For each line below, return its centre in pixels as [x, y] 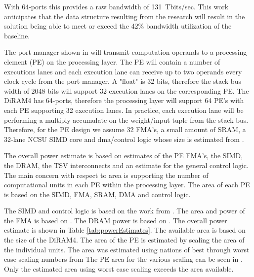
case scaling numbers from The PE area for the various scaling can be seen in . [123, 259]
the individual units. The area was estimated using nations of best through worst [127, 249]
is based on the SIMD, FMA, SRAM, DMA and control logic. [97, 194]
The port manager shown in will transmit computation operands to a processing [126, 52]
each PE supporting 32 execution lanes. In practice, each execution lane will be [124, 110]
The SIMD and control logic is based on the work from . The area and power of [125, 211]
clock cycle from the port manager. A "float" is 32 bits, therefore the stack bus [123, 81]
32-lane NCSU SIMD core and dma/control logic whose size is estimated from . [124, 139]
